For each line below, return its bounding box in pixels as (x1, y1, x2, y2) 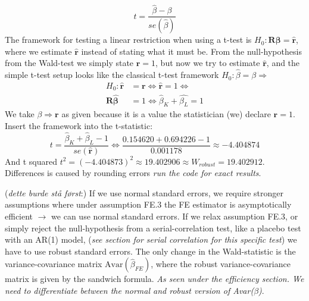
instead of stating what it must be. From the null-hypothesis (81, 45, 302, 57)
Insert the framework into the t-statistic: (5, 120, 153, 132)
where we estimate (5, 45, 72, 57)
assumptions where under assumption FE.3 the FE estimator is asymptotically (5, 198, 292, 211)
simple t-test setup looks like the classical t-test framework (5, 68, 219, 81)
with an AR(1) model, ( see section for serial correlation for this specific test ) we (5, 233, 297, 246)
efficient (5, 210, 33, 222)
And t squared (5, 155, 58, 167)
